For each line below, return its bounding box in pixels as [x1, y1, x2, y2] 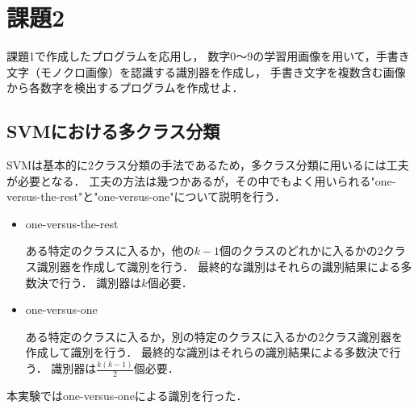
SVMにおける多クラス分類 [6, 119, 220, 144]
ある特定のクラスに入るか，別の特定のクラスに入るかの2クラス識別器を [25, 328, 403, 344]
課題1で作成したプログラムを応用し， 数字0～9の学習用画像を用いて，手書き [6, 48, 410, 65]
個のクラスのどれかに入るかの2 [219, 242, 383, 259]
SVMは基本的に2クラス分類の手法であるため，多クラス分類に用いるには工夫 [6, 157, 409, 173]
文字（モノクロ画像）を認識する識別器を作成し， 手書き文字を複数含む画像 [6, 63, 406, 80]
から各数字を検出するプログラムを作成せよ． [6, 79, 244, 96]
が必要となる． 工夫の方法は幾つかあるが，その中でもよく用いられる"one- [6, 172, 396, 189]
